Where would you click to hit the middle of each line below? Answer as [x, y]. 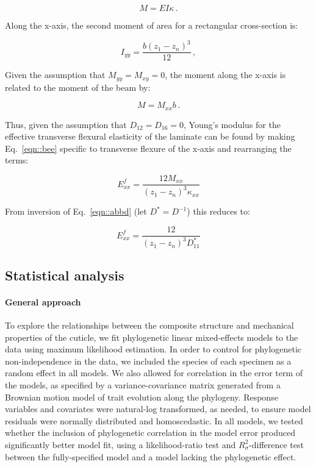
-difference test [276, 444]
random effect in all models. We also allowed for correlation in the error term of [154, 373]
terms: [17, 160]
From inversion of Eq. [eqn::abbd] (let [76, 211]
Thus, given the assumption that [66, 124]
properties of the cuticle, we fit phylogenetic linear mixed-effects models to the [152, 337]
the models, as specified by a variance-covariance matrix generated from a [143, 384]
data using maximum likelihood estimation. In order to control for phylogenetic [153, 349]
